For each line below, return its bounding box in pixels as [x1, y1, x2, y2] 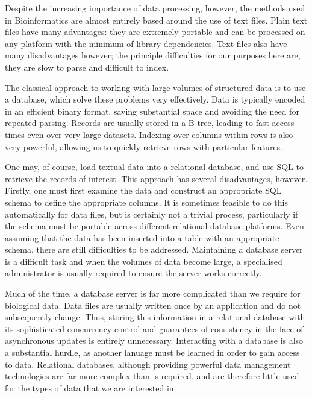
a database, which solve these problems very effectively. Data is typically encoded [5, 93, 305, 106]
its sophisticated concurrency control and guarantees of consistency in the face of [5, 322, 304, 335]
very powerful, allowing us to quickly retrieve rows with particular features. [5, 140, 283, 153]
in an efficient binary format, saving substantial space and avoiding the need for [5, 104, 299, 117]
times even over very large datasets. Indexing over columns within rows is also [5, 128, 293, 141]
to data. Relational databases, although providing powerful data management [5, 358, 291, 370]
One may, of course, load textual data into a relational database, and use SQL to [5, 160, 304, 173]
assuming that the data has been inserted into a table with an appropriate [5, 231, 279, 244]
